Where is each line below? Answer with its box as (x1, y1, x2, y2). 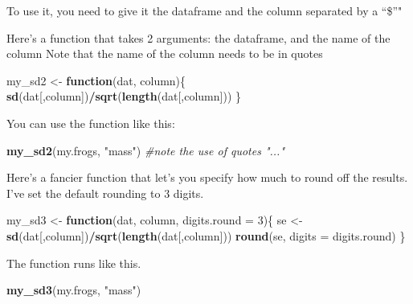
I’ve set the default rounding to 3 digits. (6, 184, 204, 201)
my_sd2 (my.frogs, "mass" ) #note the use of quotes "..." (6, 142, 285, 158)
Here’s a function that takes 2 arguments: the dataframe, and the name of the (6, 29, 391, 46)
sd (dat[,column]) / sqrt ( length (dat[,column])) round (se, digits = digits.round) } (6, 227, 406, 244)
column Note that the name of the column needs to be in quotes (6, 45, 323, 62)
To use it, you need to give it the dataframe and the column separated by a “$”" (6, 2, 403, 18)
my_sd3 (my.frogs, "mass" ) (6, 281, 141, 298)
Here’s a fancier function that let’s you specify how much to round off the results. (6, 169, 408, 186)
